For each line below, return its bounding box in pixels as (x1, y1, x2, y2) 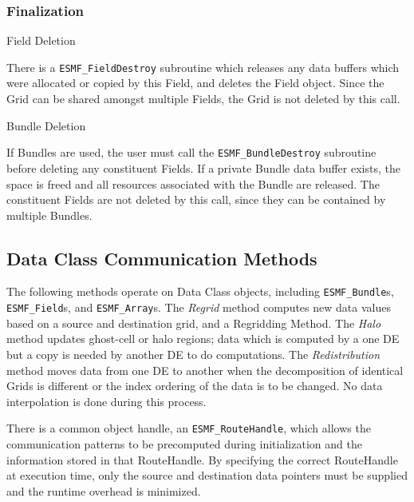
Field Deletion (6, 32, 76, 49)
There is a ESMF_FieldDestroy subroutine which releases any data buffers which (6, 58, 400, 75)
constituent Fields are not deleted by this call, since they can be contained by (6, 191, 386, 208)
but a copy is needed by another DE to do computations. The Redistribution (6, 345, 380, 362)
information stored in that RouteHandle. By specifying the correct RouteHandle (6, 451, 398, 468)
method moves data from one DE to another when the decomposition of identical (6, 361, 404, 378)
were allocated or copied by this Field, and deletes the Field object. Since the (6, 74, 384, 91)
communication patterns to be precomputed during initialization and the (6, 436, 362, 452)
